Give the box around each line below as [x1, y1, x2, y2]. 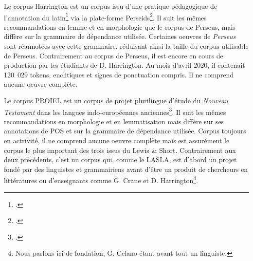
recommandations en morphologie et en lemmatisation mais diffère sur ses [4, 116, 224, 126]
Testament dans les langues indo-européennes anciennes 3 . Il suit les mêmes [4, 105, 226, 117]
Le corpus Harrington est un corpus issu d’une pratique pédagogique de [4, 1, 217, 11]
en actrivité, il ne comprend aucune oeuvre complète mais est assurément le [4, 135, 230, 146]
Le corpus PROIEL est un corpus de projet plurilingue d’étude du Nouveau [4, 95, 228, 105]
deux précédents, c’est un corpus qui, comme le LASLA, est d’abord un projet [4, 154, 237, 165]
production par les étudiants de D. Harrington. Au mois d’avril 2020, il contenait [4, 60, 245, 70]
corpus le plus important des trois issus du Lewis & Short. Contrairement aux [4, 145, 236, 155]
